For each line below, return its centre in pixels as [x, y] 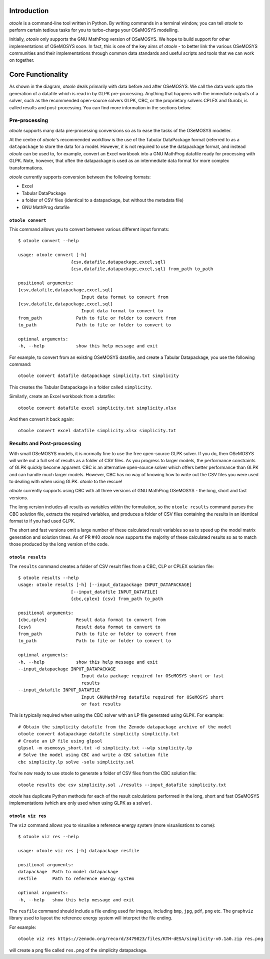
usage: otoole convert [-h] [52, 255]
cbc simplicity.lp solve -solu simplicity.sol [76, 762]
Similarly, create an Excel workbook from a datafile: [62, 397]
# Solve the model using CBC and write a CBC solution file [93, 755]
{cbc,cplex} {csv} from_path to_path [117, 599]
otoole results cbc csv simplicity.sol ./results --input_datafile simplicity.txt [122, 785]
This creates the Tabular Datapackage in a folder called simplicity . [81, 387]
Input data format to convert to [122, 311]
